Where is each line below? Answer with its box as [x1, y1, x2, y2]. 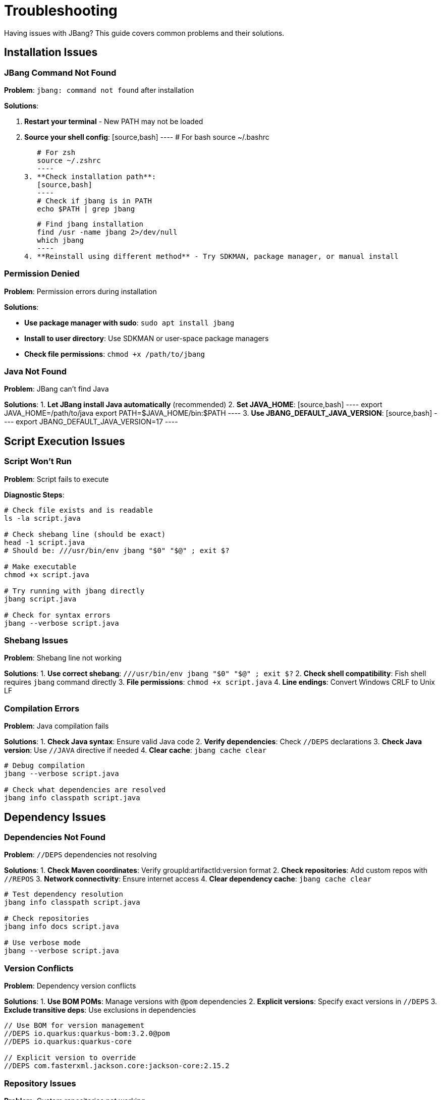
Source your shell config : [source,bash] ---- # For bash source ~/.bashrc [24, 132, 269, 141]
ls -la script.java [4, 514, 81, 522]
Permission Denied [4, 268, 80, 279]
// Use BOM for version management [4, 1021, 145, 1030]
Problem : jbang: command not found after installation [4, 85, 194, 94]
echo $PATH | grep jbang [37, 204, 135, 213]
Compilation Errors [4, 703, 80, 713]
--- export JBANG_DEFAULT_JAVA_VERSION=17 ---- [4, 417, 178, 426]
